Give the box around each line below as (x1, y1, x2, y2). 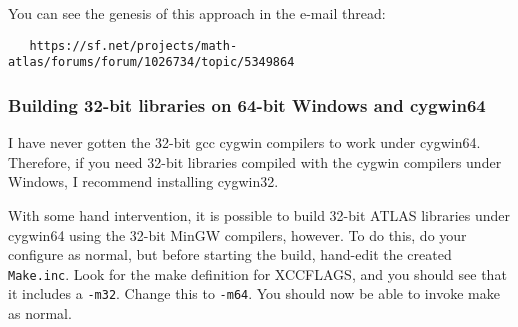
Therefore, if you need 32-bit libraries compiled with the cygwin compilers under (8, 151, 502, 172)
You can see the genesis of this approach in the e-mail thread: (8, 3, 386, 23)
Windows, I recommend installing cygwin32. (8, 171, 279, 192)
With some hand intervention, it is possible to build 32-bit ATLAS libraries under (8, 204, 511, 225)
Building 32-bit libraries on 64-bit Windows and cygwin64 (8, 92, 486, 117)
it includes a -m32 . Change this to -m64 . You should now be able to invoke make (8, 283, 500, 304)
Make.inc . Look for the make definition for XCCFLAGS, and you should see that (8, 263, 507, 284)
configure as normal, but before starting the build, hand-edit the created (8, 244, 452, 265)
